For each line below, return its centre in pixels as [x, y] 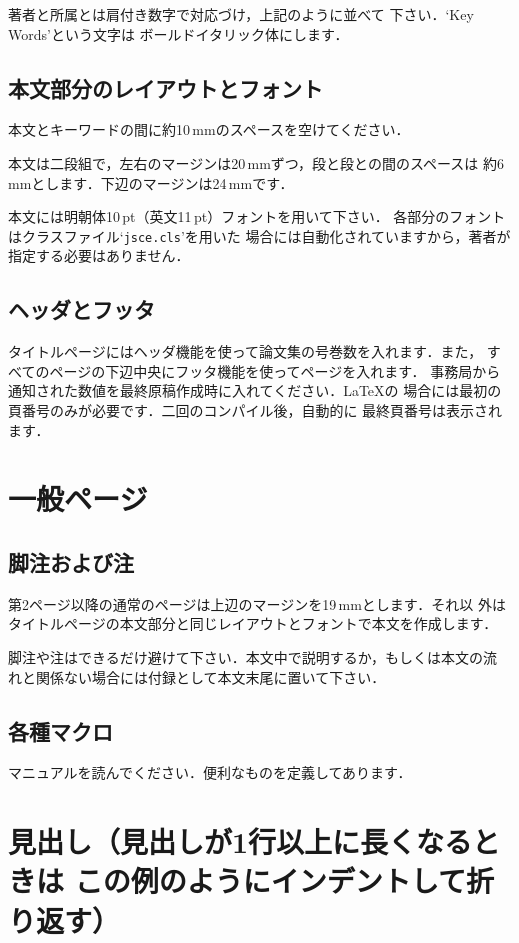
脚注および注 [71, 561]
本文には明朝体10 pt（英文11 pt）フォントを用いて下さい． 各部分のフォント [257, 216]
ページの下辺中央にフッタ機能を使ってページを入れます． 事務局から [275, 370]
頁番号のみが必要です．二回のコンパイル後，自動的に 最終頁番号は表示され [255, 410]
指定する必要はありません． [99, 255]
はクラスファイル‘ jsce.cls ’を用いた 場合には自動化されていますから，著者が [259, 235]
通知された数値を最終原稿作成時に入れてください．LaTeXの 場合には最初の [255, 390]
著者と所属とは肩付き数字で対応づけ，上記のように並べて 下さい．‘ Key [241, 14]
